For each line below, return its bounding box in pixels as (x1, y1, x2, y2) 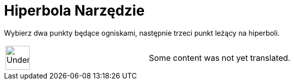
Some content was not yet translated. (149, 52, 290, 63)
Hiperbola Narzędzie (4, 2, 145, 19)
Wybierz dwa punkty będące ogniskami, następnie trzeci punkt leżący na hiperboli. (4, 28, 280, 37)
